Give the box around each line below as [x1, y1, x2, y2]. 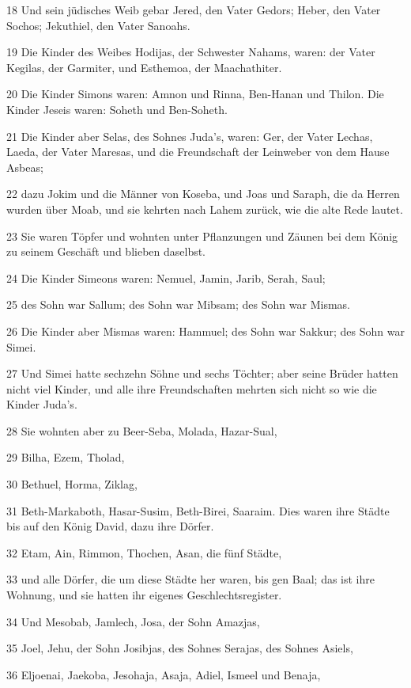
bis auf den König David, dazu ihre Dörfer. [6, 518, 214, 534]
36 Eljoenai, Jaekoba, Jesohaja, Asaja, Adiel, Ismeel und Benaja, [6, 666, 321, 682]
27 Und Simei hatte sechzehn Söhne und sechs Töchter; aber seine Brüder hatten [6, 365, 398, 382]
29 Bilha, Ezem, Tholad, [6, 449, 125, 466]
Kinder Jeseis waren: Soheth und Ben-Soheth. [6, 101, 228, 117]
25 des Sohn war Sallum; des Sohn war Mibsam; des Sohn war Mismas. [6, 296, 350, 313]
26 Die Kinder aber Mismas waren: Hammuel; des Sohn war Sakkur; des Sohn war [6, 322, 405, 339]
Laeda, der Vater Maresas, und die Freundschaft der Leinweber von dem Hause [6, 143, 390, 160]
